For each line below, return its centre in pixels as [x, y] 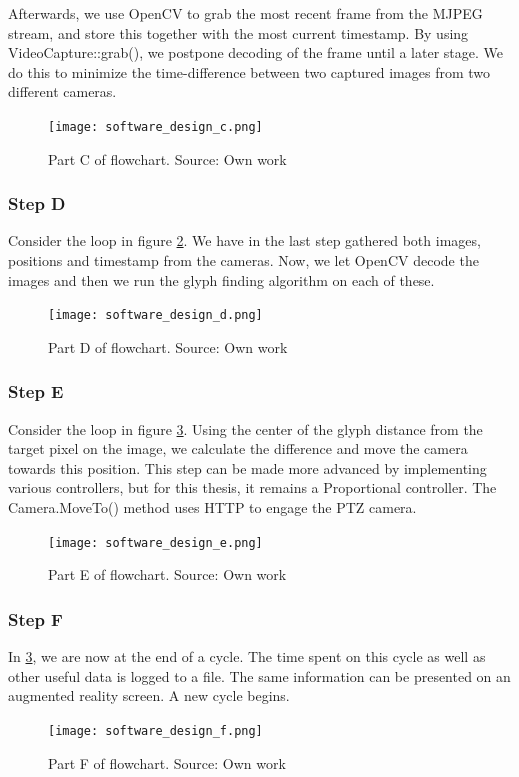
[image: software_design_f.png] [155, 730]
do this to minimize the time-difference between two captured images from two [249, 71]
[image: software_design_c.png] [155, 126]
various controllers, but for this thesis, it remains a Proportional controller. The [252, 487]
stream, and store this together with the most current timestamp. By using [238, 32]
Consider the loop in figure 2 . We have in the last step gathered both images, [244, 240]
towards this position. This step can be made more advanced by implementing [247, 467]
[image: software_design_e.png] [155, 542]
